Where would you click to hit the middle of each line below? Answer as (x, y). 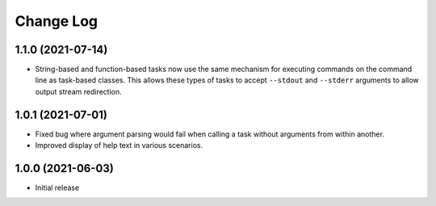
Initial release (57, 188)
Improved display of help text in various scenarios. (119, 145)
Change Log (57, 21)
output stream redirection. (79, 91)
